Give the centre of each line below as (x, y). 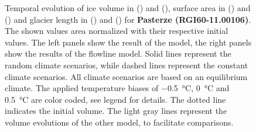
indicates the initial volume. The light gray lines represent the (116, 111)
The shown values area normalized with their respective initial (117, 31)
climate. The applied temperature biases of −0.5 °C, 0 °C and (117, 88)
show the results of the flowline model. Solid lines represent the (118, 53)
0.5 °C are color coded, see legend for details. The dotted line (115, 99)
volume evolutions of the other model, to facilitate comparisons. (119, 122)
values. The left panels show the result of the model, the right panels (128, 42)
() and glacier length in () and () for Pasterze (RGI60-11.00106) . (128, 19)
